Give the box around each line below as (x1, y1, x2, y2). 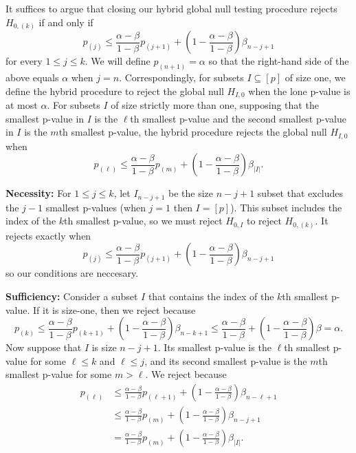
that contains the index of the (148, 289, 274, 303)
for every (5, 54, 43, 68)
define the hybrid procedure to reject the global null (5, 83, 224, 98)
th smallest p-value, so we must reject (64, 213, 223, 228)
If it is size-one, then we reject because (33, 302, 196, 317)
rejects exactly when (5, 228, 91, 242)
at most (5, 98, 38, 112)
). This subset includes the (230, 200, 342, 214)
